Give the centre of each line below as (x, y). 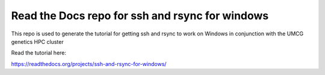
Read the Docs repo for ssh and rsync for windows (140, 16)
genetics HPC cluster (37, 41)
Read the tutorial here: (39, 53)
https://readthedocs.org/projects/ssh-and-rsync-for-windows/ (89, 64)
